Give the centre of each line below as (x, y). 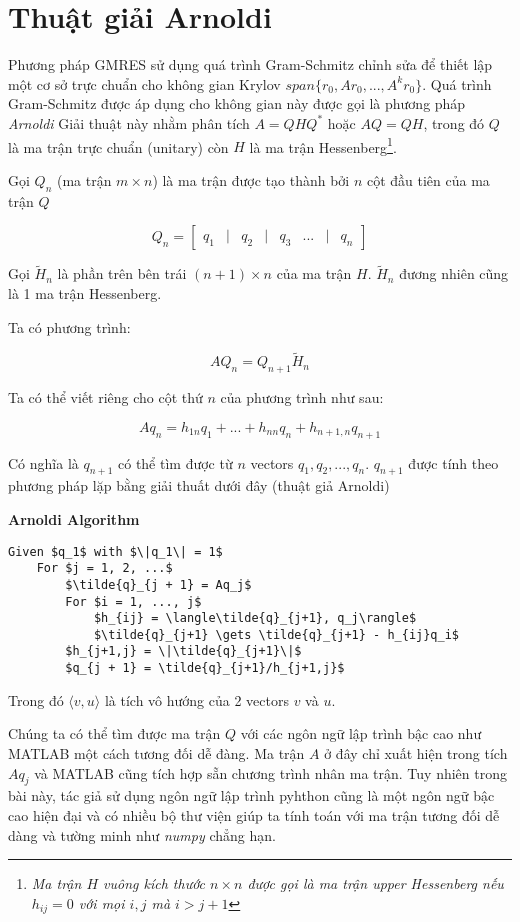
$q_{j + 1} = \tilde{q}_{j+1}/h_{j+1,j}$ (205, 668)
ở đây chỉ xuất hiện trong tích (416, 752)
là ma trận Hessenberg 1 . (323, 145)
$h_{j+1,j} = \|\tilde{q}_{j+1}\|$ (183, 651)
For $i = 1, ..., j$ (133, 601)
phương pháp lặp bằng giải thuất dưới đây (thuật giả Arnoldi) (199, 485)
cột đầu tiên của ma (428, 179)
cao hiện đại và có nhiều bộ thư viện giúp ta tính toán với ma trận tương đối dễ (254, 814)
